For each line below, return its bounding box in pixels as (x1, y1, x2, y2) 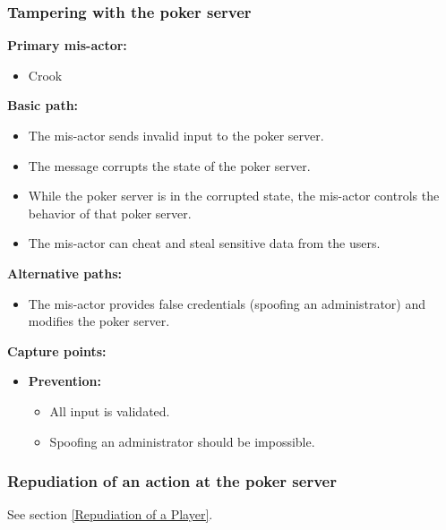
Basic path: (7, 96, 79, 115)
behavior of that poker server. (28, 203, 192, 222)
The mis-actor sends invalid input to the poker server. (28, 126, 324, 144)
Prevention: (28, 372, 101, 390)
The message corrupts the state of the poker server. (28, 156, 311, 175)
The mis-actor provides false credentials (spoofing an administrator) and (28, 294, 426, 312)
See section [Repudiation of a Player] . (7, 505, 213, 524)
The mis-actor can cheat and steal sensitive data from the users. (28, 234, 381, 252)
